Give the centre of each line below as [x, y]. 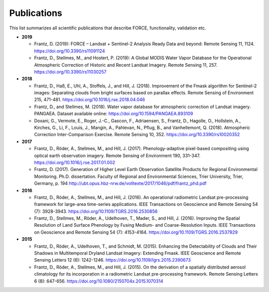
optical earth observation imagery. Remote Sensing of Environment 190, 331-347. [117, 155]
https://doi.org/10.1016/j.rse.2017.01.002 [75, 162]
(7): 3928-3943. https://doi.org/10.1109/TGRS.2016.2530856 [96, 211]
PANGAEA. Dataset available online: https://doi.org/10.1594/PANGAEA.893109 [114, 114]
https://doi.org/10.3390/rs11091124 [69, 51]
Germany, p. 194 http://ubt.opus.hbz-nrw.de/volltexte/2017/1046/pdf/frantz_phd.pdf [120, 183]
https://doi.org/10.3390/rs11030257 [70, 72]
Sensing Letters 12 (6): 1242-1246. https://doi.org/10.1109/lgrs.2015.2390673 [113, 260]
